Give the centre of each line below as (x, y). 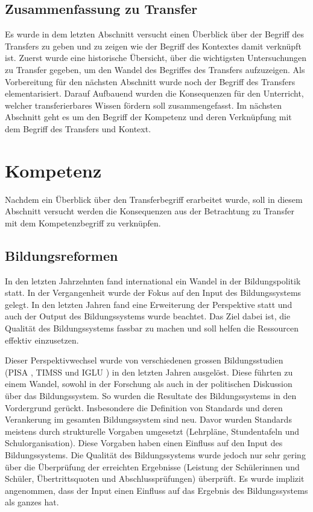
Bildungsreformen (62, 255)
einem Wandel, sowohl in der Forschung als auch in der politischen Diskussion (149, 384)
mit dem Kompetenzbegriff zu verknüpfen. (83, 222)
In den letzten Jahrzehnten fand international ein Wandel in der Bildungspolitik (153, 280)
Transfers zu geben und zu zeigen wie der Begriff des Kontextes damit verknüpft (153, 46)
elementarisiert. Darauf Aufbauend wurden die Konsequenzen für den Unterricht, (154, 93)
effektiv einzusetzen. (42, 340)
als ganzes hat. (32, 502)
